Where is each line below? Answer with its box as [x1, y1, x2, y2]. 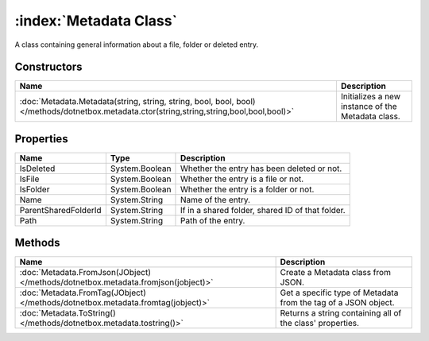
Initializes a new [340, 91, 401, 103]
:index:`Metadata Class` [14, 12, 178, 29]
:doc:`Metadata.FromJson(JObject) [19, 267, 151, 278]
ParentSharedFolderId [19, 204, 102, 215]
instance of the [340, 101, 397, 112]
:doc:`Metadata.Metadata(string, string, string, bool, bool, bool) [19, 96, 256, 107]
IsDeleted [19, 163, 56, 174]
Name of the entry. [180, 194, 250, 205]
